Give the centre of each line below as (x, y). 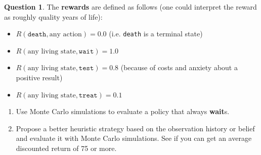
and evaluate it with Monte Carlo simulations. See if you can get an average (134, 138)
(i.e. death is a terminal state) (156, 34)
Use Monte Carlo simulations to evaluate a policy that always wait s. (123, 111)
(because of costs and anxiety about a (179, 67)
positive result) (39, 77)
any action (66, 35)
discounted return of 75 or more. (66, 148)
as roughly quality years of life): (53, 16)
